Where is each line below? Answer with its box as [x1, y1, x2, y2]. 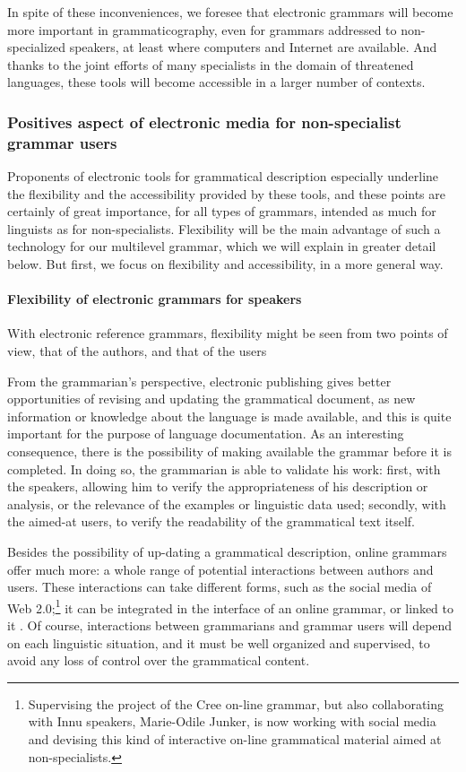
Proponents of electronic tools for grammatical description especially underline [7, 167, 439, 186]
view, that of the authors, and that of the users [7, 342, 267, 360]
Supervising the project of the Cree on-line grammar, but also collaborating [28, 694, 444, 713]
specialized [7, 38, 66, 56]
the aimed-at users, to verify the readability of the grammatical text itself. [7, 512, 415, 531]
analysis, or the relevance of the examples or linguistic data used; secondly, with [7, 494, 446, 513]
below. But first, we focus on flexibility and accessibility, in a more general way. [7, 255, 444, 273]
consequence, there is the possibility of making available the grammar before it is [7, 442, 452, 461]
